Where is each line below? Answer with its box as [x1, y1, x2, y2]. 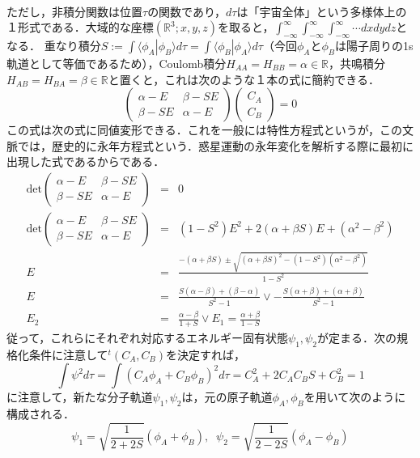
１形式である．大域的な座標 [6, 19, 154, 36]
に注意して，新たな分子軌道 [6, 388, 153, 405]
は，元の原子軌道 [181, 388, 273, 405]
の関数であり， [147, 2, 227, 19]
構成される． [6, 405, 74, 422]
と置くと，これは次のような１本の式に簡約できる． [108, 70, 380, 87]
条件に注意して [28, 346, 108, 363]
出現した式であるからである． [6, 153, 165, 170]
